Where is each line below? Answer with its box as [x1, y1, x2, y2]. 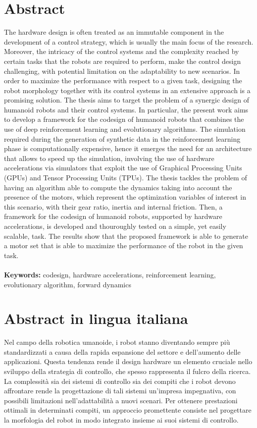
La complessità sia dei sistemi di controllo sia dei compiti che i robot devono [4, 375, 236, 386]
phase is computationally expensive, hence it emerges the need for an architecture [4, 143, 252, 154]
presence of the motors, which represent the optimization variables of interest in [4, 192, 247, 202]
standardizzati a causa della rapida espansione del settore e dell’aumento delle [4, 346, 241, 357]
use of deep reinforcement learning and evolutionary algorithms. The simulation [4, 124, 246, 134]
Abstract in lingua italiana [4, 308, 188, 328]
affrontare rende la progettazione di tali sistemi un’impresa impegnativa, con [4, 385, 236, 396]
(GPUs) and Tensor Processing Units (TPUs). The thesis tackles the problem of [4, 172, 247, 183]
